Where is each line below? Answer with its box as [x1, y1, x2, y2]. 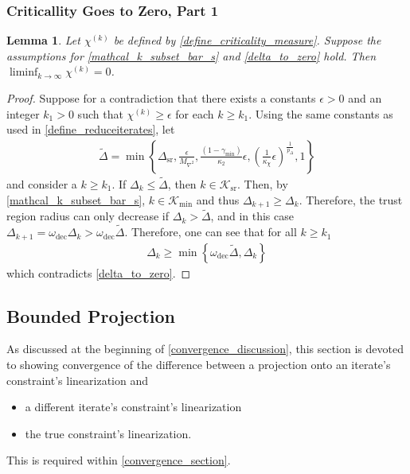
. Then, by [237, 176, 288, 192]
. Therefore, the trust [299, 191, 403, 208]
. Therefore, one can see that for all [124, 223, 297, 240]
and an [348, 90, 382, 106]
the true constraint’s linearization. [25, 425, 192, 441]
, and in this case [210, 208, 294, 224]
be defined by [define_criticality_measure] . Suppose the [113, 32, 381, 49]
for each [175, 105, 214, 122]
